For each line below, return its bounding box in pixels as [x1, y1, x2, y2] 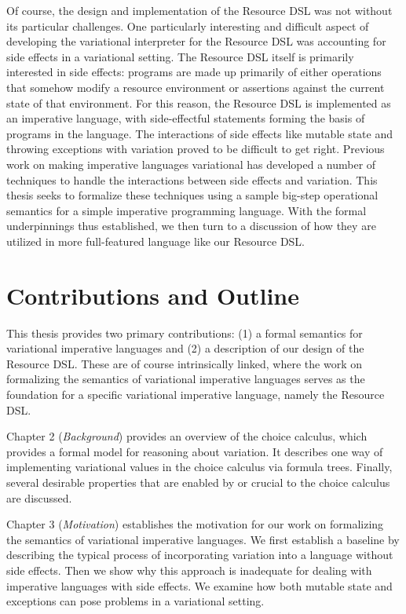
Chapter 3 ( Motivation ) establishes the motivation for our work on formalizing [6, 516, 384, 532]
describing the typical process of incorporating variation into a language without [6, 546, 393, 563]
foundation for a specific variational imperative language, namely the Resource [6, 386, 385, 402]
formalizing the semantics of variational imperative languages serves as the [6, 371, 365, 387]
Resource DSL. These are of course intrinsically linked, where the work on [6, 355, 362, 371]
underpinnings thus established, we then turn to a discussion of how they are [6, 217, 376, 234]
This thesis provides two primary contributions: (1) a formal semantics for [6, 324, 363, 341]
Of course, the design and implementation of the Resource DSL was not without [6, 2, 393, 18]
